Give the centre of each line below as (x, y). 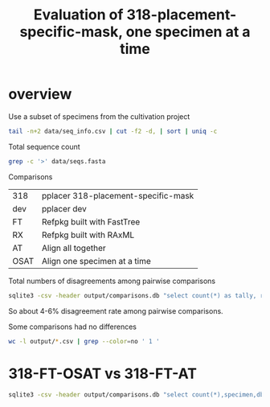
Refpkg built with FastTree (91, 221)
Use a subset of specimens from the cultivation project (99, 116)
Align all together (74, 248)
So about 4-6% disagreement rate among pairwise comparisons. (116, 310)
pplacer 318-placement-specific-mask (118, 195)
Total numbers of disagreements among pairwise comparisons (112, 281)
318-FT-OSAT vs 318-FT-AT (102, 374)
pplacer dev (64, 208)
